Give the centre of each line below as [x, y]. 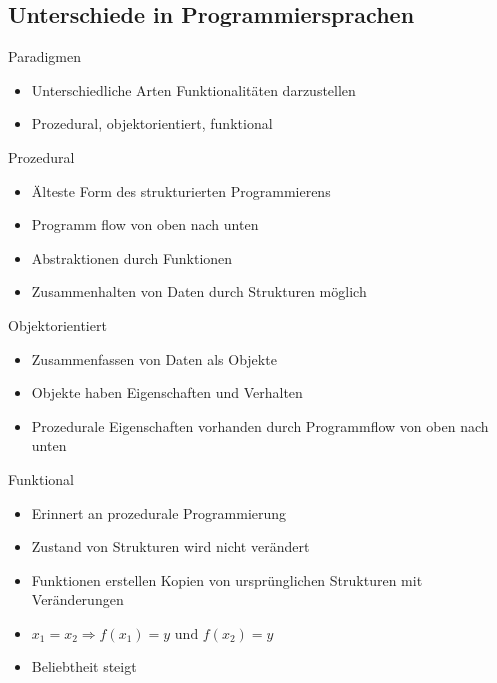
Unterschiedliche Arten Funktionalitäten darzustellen [193, 89]
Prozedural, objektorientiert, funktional [152, 123]
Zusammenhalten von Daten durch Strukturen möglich [199, 291]
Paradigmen [44, 56]
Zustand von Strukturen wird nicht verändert [170, 546]
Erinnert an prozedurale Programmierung [159, 512]
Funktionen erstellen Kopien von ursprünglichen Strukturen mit [227, 579]
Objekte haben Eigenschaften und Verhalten [167, 392]
